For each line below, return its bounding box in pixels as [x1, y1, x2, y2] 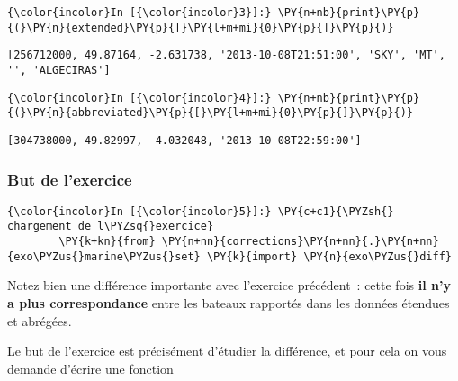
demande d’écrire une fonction [7, 358, 174, 377]
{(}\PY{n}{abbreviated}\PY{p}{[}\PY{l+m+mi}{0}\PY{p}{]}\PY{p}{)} [7, 106, 414, 120]
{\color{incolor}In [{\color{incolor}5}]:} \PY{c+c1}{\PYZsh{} [7, 204, 394, 218]
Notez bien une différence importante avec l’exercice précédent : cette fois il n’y [7, 276, 451, 295]
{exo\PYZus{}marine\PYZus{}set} [7, 249, 201, 263]
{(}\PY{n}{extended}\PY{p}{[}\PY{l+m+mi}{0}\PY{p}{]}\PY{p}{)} [7, 21, 394, 34]
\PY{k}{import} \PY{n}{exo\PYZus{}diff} [206, 249, 452, 263]
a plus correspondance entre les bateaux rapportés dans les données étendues [7, 294, 450, 313]
